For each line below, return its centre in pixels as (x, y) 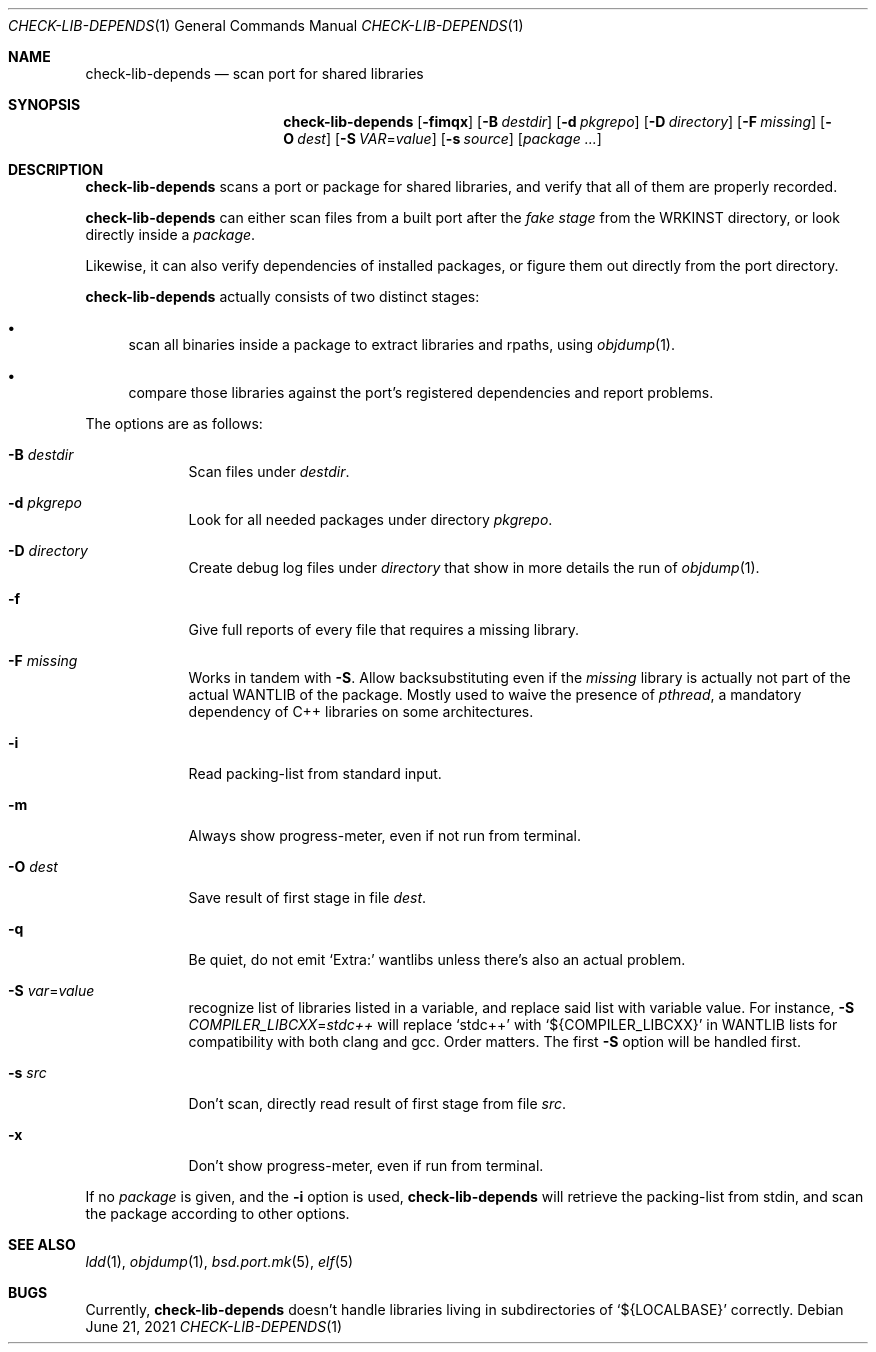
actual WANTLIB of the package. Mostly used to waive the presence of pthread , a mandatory (495, 694)
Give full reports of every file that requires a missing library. (384, 629)
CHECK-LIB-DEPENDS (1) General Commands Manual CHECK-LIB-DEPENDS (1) (266, 25)
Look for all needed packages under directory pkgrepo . (370, 519)
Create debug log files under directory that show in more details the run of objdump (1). (474, 567)
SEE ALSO (42, 1244)
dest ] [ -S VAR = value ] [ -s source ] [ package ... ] (449, 138)
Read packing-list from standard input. (315, 773)
